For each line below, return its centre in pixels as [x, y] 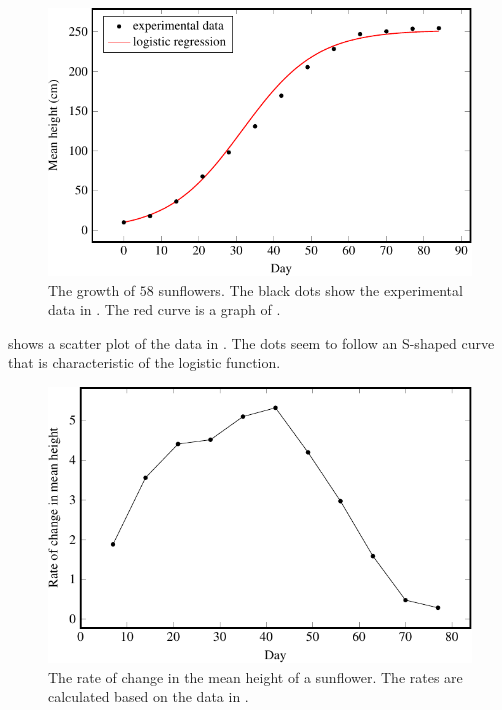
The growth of [92, 289]
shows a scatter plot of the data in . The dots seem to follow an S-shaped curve [251, 342]
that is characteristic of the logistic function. [144, 362]
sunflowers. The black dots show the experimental [310, 289]
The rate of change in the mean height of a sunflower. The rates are [255, 676]
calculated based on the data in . [148, 696]
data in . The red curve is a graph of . [164, 309]
